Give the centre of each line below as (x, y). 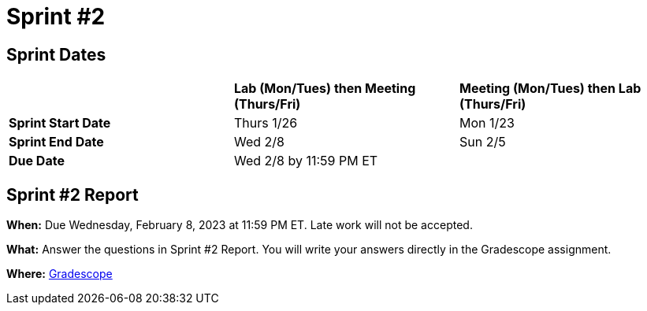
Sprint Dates (56, 54)
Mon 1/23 (487, 123)
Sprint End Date (56, 142)
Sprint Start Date (60, 123)
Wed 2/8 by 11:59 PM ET (306, 161)
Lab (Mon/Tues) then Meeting (325, 89)
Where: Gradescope (59, 274)
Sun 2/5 (482, 142)
